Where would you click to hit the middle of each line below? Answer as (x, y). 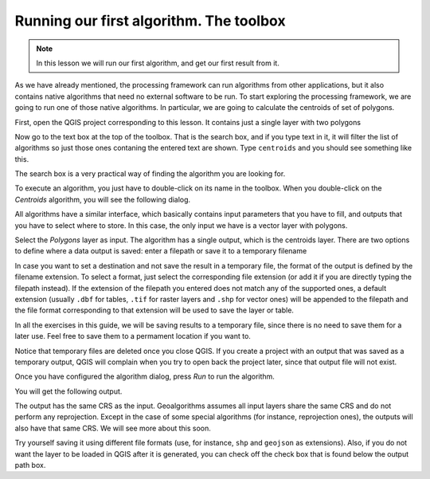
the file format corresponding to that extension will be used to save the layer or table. (154, 310)
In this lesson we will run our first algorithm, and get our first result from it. (158, 63)
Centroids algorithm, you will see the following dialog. (103, 199)
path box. (30, 465)
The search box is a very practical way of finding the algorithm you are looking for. (150, 174)
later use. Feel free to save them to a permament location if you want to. (133, 336)
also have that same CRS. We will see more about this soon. (113, 428)
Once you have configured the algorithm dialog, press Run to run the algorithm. (145, 377)
